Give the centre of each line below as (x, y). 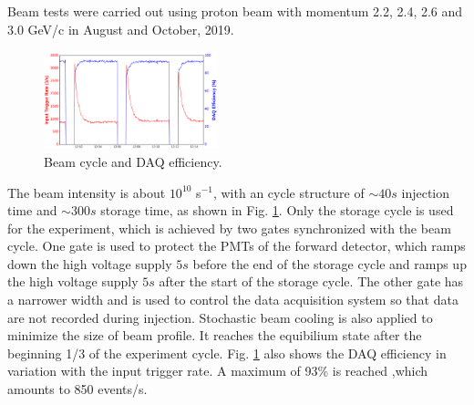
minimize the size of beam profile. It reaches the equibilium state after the (215, 335)
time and (32, 210)
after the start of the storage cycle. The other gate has (311, 281)
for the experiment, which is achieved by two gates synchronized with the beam (229, 228)
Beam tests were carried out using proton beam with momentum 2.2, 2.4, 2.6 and (235, 11)
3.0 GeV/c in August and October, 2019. (121, 29)
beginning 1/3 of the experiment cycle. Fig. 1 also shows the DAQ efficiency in (227, 353)
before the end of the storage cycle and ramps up (330, 263)
